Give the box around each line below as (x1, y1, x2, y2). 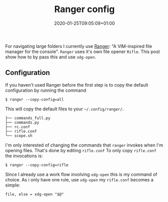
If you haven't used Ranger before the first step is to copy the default (5, 82, 148, 88)
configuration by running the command (5, 87, 87, 93)
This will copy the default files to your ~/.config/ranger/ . (5, 106, 124, 112)
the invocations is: (5, 153, 43, 159)
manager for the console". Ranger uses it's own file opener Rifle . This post (5, 48, 160, 54)
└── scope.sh (5, 133, 33, 138)
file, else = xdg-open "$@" (5, 191, 64, 197)
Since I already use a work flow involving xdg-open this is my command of (5, 171, 157, 177)
